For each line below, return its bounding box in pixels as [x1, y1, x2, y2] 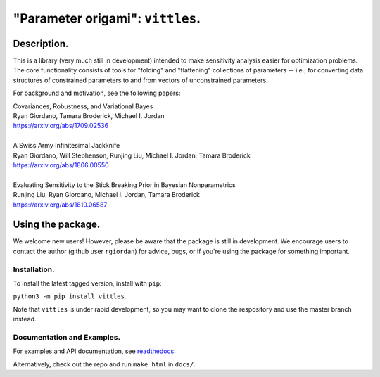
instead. [13, 315, 37, 324]
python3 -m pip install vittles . [13, 292, 127, 300]
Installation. [13, 264, 55, 274]
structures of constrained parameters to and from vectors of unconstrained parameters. [13, 76, 268, 84]
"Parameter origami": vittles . [13, 11, 201, 26]
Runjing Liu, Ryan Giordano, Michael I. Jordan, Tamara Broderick [13, 191, 201, 199]
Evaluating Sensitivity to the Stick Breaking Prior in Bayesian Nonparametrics [13, 180, 236, 189]
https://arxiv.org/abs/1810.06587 [13, 200, 108, 209]
